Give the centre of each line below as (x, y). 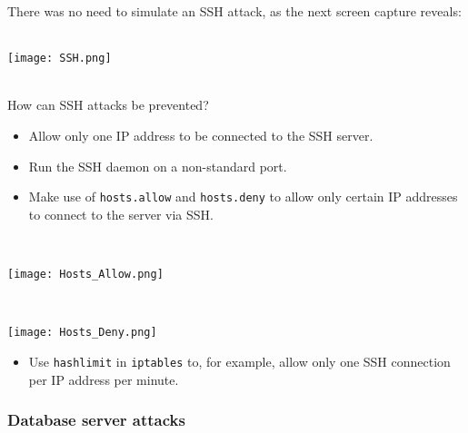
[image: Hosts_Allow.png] (85, 275)
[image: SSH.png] (60, 59)
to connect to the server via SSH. (121, 214)
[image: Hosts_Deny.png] (82, 333)
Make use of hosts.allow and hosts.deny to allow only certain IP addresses (243, 197)
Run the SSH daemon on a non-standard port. (158, 166)
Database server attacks (96, 420)
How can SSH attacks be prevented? (108, 105)
